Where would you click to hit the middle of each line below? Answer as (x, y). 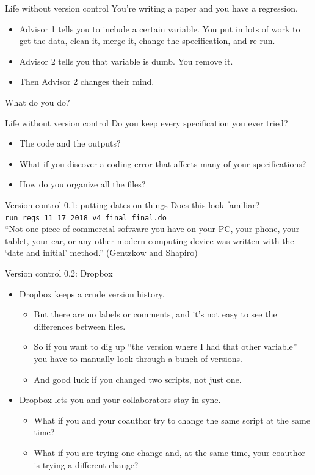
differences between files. (80, 326)
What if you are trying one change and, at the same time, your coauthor (169, 452)
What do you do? (38, 102)
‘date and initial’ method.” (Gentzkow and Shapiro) (101, 252)
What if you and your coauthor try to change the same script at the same (172, 420)
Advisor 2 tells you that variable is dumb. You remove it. (126, 61)
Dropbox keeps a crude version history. (92, 293)
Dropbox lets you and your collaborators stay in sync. (120, 400)
